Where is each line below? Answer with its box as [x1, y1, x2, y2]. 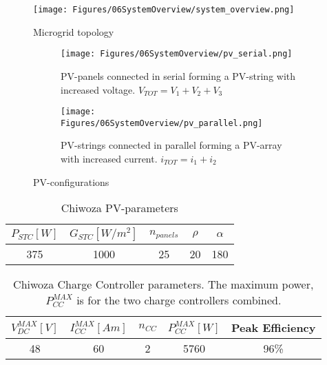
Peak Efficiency [231, 320, 316, 336]
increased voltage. [61, 82, 136, 96]
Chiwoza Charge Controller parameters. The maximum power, [13, 276, 314, 293]
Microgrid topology [33, 24, 114, 39]
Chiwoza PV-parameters [61, 200, 178, 216]
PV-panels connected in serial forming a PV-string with [61, 68, 296, 83]
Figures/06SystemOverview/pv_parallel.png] [61, 118, 263, 128]
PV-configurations [33, 174, 109, 189]
